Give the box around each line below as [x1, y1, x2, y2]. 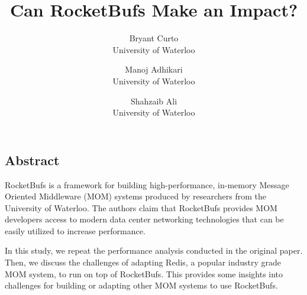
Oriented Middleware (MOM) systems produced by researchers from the [5, 190, 267, 202]
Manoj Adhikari [125, 63, 183, 76]
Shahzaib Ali [130, 94, 177, 107]
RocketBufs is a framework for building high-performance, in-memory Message [5, 178, 289, 191]
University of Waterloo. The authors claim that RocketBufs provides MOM [5, 201, 277, 214]
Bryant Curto [129, 32, 179, 44]
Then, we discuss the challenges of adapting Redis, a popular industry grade [5, 256, 282, 268]
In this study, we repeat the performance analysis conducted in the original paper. [5, 244, 303, 257]
